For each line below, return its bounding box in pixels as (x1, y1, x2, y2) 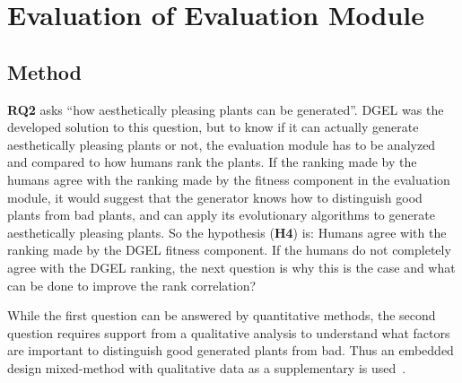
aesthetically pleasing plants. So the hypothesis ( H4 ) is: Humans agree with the (7, 222, 447, 241)
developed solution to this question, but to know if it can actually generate (7, 118, 419, 136)
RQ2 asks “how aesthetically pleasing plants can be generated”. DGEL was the (7, 100, 444, 118)
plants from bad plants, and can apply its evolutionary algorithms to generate (7, 205, 435, 224)
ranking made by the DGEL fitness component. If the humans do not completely (7, 240, 451, 259)
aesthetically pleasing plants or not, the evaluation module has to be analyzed (7, 135, 436, 153)
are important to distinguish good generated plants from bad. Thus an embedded (7, 341, 454, 360)
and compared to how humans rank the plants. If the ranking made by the (7, 152, 417, 171)
